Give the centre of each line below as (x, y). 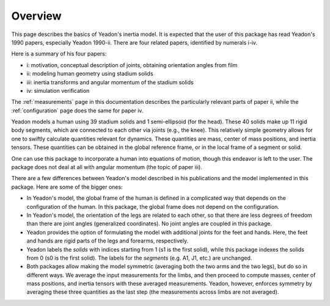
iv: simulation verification (58, 90)
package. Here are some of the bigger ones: (67, 187)
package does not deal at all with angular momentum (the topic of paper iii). (107, 167)
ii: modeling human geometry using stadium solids (90, 74)
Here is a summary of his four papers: (59, 54)
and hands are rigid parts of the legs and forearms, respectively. (108, 241)
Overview (36, 16)
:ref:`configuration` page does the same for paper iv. (77, 111)
